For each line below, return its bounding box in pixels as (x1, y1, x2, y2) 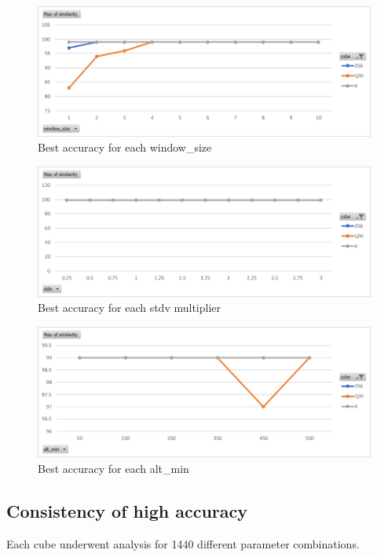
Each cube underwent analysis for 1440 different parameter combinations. (6, 535, 360, 552)
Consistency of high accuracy (6, 498, 248, 522)
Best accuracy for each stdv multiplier (38, 299, 221, 316)
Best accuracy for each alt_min (38, 460, 189, 476)
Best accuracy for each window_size (38, 139, 212, 156)
